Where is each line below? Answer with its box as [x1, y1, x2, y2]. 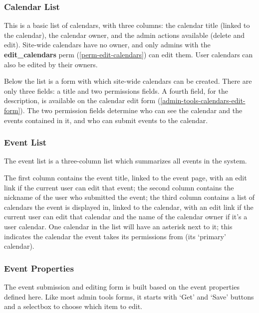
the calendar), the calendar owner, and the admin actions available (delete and [4, 29, 245, 40]
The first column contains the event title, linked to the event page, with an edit [4, 172, 247, 182]
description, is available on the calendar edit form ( [4, 95, 161, 106]
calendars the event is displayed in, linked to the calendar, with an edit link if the [4, 201, 254, 212]
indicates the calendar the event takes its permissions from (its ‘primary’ [4, 231, 226, 241]
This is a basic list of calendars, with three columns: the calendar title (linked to [4, 20, 250, 30]
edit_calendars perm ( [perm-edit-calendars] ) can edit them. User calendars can [4, 49, 253, 59]
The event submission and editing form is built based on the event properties [4, 281, 240, 292]
